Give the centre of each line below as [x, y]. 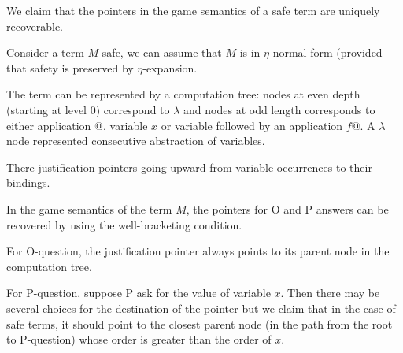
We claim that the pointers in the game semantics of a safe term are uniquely [193, 10]
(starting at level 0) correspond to [88, 109]
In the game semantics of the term [89, 208]
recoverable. [35, 26]
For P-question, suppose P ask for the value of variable [139, 293]
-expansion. [170, 67]
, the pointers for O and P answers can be [287, 208]
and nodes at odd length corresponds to [279, 109]
